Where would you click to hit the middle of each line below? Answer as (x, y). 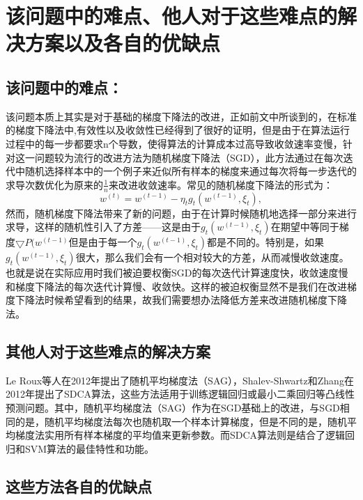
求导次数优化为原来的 (54, 184)
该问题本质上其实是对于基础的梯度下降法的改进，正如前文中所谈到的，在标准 (181, 116)
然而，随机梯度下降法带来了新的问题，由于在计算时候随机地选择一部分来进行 (181, 213)
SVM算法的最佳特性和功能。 (90, 448)
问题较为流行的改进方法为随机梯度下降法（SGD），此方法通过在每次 (189, 157)
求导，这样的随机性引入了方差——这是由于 (103, 227)
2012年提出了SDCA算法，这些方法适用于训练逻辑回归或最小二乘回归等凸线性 (180, 394)
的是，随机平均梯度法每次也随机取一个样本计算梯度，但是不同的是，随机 (181, 421)
